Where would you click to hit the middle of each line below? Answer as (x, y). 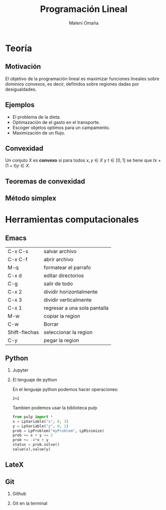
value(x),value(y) (31, 449)
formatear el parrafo (67, 267)
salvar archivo (60, 252)
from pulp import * (33, 417)
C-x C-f (18, 259)
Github (19, 494)
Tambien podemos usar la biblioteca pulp (55, 407)
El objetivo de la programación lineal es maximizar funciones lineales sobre (82, 79)
